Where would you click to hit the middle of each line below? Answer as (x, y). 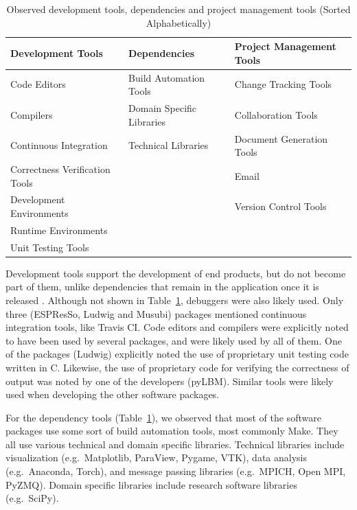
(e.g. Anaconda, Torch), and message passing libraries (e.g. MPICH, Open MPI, (176, 471)
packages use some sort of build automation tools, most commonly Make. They (172, 431)
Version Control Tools (280, 206)
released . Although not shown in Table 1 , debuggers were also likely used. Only (175, 300)
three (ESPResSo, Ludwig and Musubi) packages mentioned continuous (156, 313)
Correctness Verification (60, 169)
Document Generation (281, 138)
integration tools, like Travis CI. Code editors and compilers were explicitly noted (177, 327)
